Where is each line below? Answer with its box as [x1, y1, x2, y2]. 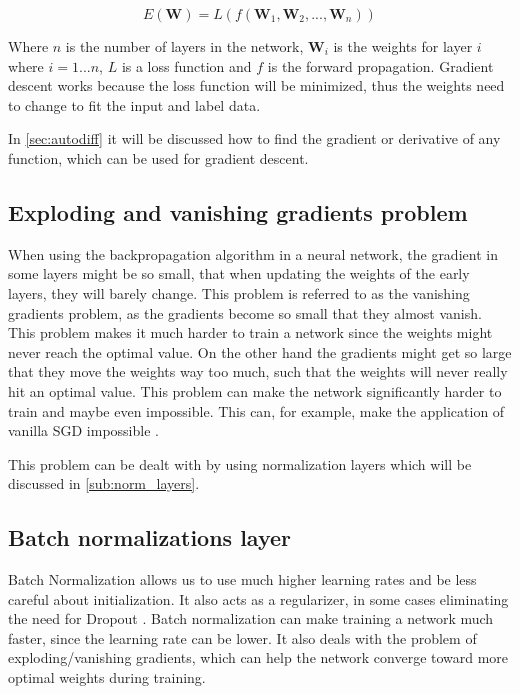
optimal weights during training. [8, 667, 206, 688]
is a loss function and [121, 55, 252, 76]
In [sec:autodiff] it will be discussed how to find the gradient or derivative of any [8, 128, 501, 149]
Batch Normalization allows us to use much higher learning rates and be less [8, 569, 477, 590]
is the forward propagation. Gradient [267, 55, 494, 76]
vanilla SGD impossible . [8, 420, 159, 441]
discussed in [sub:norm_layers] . [8, 473, 200, 494]
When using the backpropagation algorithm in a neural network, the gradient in [8, 243, 498, 264]
